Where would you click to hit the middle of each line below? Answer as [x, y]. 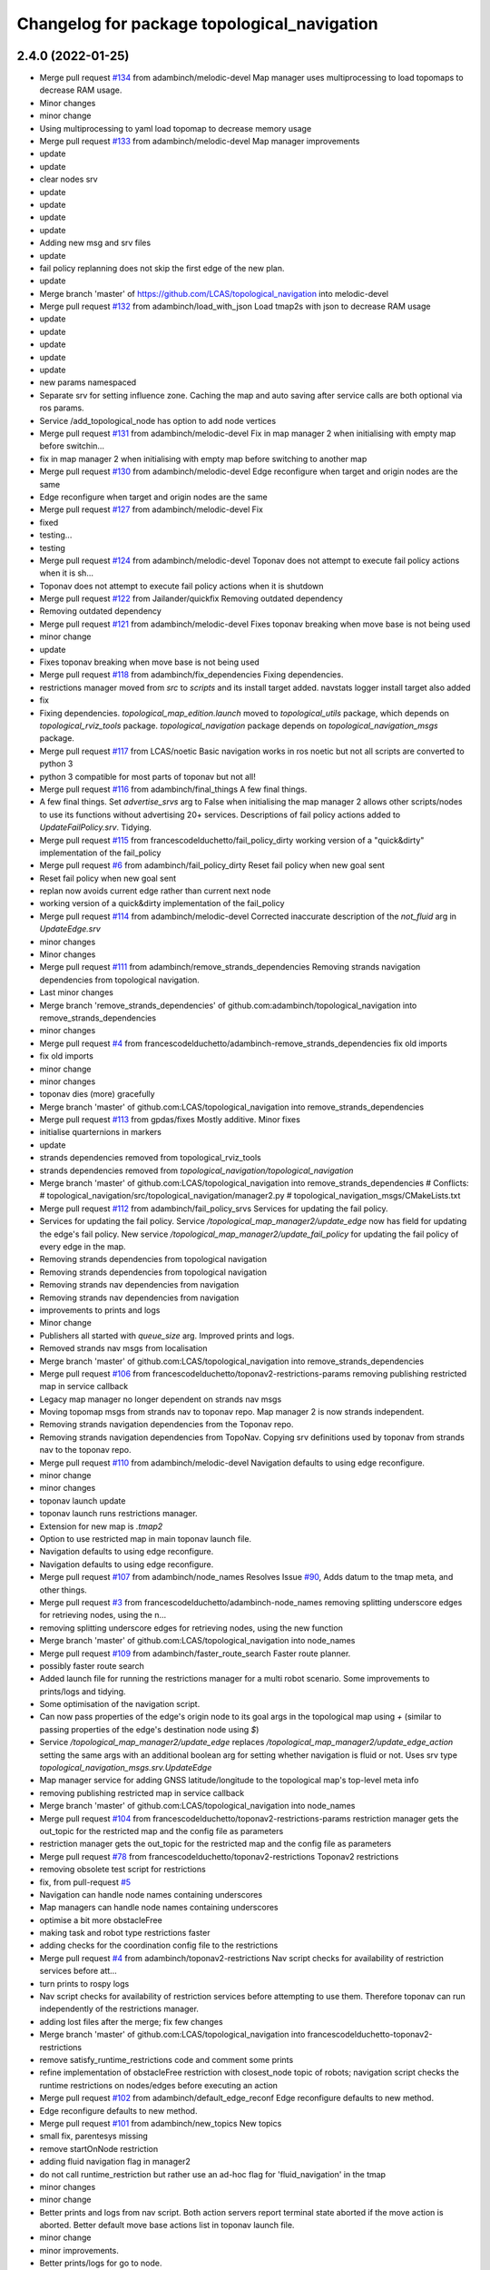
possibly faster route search [92, 1665]
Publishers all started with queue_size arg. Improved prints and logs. [167, 1336]
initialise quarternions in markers [101, 1132]
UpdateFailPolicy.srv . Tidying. [95, 827]
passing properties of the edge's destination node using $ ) [149, 1729]
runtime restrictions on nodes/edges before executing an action [159, 2085]
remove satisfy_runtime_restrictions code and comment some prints [167, 2060]
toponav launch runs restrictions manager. [119, 1514]
